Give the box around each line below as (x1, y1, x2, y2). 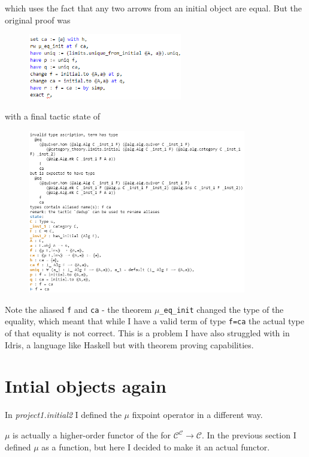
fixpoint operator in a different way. (132, 408, 263, 421)
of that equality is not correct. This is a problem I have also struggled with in (5, 327, 290, 339)
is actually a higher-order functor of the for (13, 429, 171, 441)
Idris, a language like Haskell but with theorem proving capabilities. (5, 338, 254, 351)
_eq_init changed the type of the (159, 303, 284, 315)
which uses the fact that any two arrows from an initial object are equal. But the (5, 2, 302, 14)
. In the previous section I (202, 429, 296, 441)
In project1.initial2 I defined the (5, 408, 122, 421)
